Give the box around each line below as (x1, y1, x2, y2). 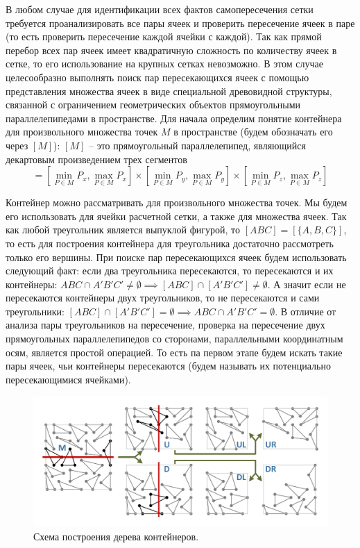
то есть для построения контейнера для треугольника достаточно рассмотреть (6, 235, 334, 250)
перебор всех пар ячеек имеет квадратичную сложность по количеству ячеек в (6, 42, 337, 57)
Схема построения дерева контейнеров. (33, 529, 199, 544)
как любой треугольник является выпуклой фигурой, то (6, 222, 241, 237)
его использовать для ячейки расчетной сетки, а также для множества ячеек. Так (6, 208, 347, 223)
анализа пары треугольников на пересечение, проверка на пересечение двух (6, 317, 325, 332)
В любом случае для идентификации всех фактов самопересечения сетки (6, 2, 314, 16)
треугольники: (6, 304, 65, 318)
